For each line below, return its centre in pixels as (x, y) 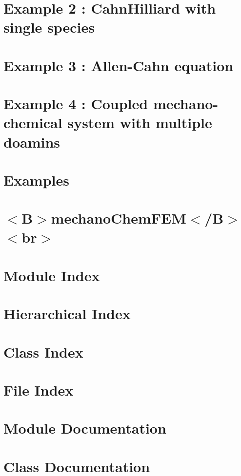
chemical (33, 123)
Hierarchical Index (67, 314)
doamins (32, 142)
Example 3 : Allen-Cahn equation (119, 65)
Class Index (43, 352)
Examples (36, 180)
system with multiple (140, 123)
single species (49, 27)
